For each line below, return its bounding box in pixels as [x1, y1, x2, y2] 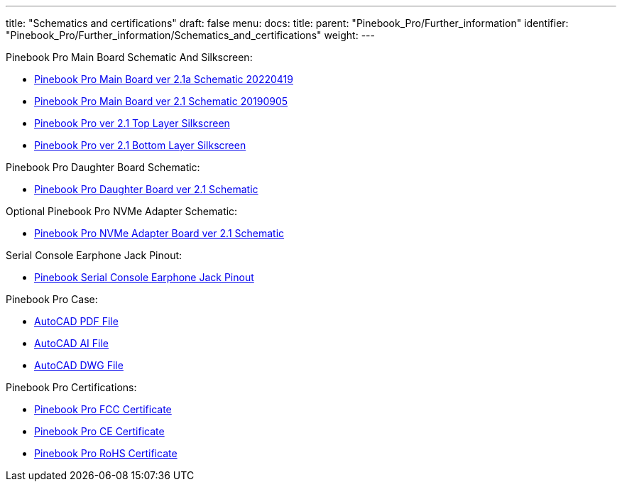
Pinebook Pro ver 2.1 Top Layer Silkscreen [34, 117, 230, 129]
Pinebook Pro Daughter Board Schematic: [6, 161, 200, 173]
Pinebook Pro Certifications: [6, 381, 137, 393]
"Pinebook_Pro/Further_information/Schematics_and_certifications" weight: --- [6, 29, 375, 41]
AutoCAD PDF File [34, 315, 119, 327]
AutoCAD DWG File [34, 359, 124, 371]
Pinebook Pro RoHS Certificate [34, 447, 178, 459]
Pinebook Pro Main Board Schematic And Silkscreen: [6, 51, 253, 63]
